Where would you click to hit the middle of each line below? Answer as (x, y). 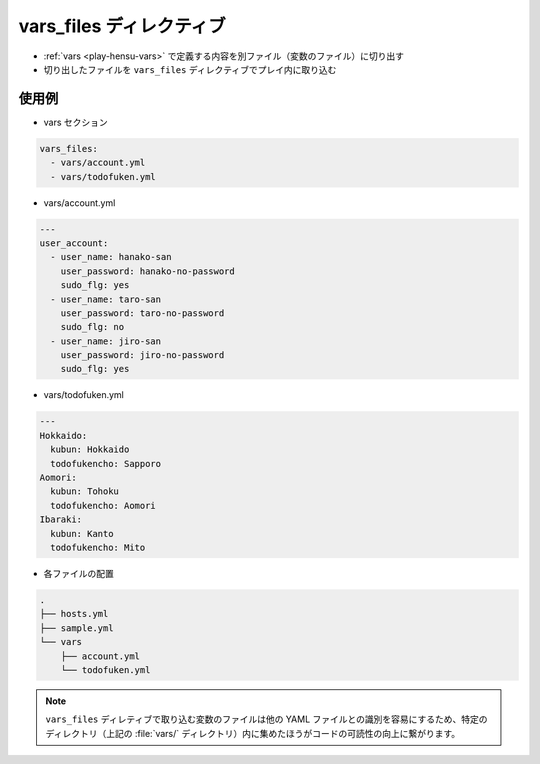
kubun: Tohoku (85, 491)
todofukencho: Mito (98, 547)
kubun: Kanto (82, 533)
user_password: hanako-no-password (147, 271)
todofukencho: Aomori (103, 505)
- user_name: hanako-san (111, 257)
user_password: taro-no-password (142, 313)
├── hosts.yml (74, 614)
